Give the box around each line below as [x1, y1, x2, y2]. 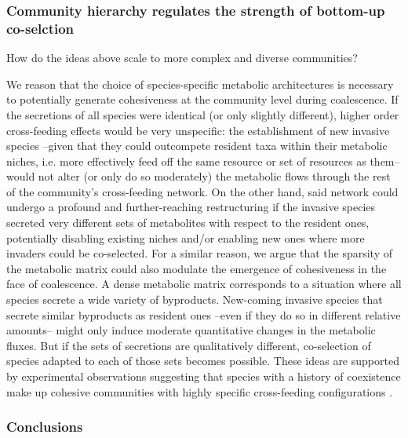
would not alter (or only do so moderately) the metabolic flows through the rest [6, 168, 391, 184]
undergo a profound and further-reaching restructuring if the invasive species [6, 199, 376, 215]
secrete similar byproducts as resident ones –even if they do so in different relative [6, 306, 401, 323]
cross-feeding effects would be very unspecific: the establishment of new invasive [6, 122, 390, 138]
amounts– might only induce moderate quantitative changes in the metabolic [6, 322, 376, 338]
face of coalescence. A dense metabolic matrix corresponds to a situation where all [6, 276, 402, 292]
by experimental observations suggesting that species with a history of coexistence [6, 368, 401, 385]
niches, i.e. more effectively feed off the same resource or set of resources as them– [6, 152, 400, 169]
